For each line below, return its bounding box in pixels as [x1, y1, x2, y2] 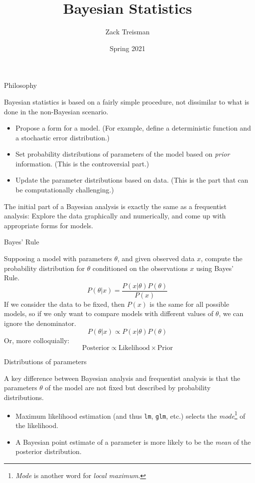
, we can [219, 308, 244, 319]
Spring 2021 [109, 43, 146, 53]
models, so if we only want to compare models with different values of [4, 308, 213, 319]
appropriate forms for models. [4, 220, 93, 230]
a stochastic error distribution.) [15, 132, 110, 142]
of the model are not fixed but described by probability [45, 382, 211, 393]
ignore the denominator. [4, 318, 76, 328]
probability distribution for [4, 263, 85, 273]
